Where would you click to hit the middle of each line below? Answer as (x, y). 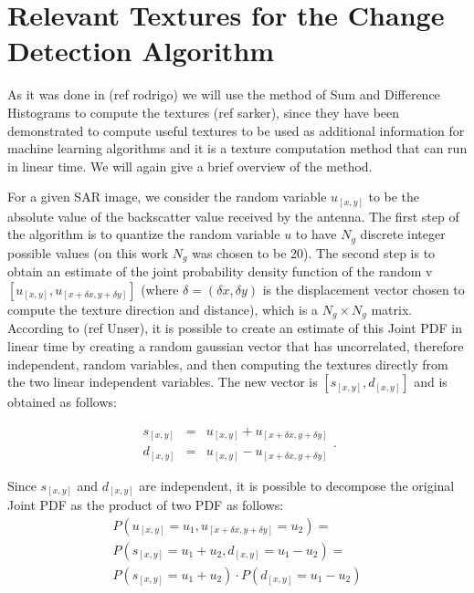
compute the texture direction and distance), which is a (163, 309)
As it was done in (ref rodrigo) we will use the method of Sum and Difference (224, 94)
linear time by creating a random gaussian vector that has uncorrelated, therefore (236, 345)
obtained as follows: (62, 402)
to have (316, 234)
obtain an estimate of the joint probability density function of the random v (220, 271)
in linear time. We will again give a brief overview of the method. (190, 166)
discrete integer (403, 234)
